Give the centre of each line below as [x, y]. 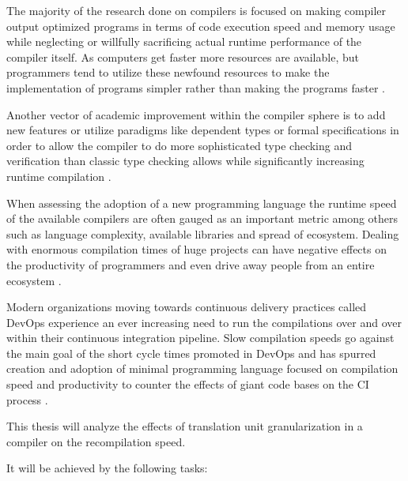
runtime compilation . [59, 176]
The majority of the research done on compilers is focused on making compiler [196, 10]
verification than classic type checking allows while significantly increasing [185, 161]
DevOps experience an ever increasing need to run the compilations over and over [204, 322]
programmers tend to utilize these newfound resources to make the [168, 72]
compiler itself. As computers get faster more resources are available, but [183, 56]
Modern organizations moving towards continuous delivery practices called [187, 307]
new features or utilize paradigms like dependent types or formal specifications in [203, 130]
